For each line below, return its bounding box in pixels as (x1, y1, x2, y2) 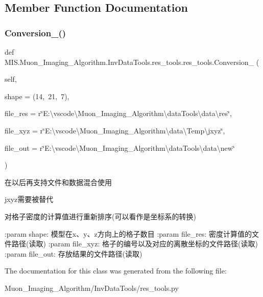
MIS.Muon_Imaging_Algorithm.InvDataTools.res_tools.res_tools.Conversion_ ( (5, 56, 259, 67)
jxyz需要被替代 (5, 194, 54, 204)
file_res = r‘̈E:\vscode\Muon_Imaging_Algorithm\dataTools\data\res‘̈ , (5, 108, 232, 119)
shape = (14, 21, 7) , (5, 90, 69, 101)
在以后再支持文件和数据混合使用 (5, 176, 112, 187)
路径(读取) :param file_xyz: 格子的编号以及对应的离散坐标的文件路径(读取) (11, 238, 258, 249)
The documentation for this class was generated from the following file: (5, 265, 227, 276)
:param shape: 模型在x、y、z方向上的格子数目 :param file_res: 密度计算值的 (5, 228, 252, 239)
